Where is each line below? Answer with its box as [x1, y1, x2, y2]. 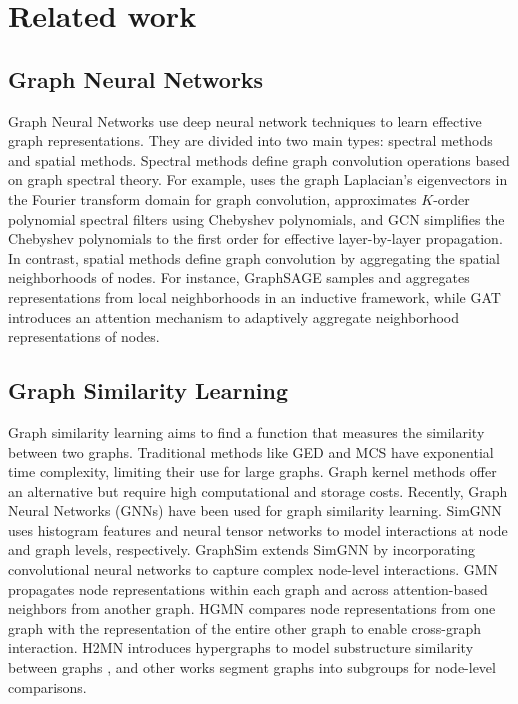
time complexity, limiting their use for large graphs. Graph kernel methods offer [8, 461, 497, 482]
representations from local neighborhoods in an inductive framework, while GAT [8, 286, 501, 307]
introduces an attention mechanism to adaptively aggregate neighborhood [8, 306, 460, 327]
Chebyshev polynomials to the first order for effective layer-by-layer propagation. [8, 228, 503, 249]
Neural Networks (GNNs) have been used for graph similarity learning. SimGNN [8, 500, 502, 521]
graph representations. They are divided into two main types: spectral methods [8, 130, 493, 151]
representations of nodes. [8, 326, 160, 347]
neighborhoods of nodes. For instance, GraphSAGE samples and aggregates [8, 267, 470, 288]
